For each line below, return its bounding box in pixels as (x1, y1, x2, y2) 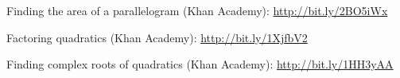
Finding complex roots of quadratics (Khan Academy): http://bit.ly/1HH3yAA (6, 56, 394, 72)
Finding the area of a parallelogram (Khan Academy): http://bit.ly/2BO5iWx (6, 2, 388, 18)
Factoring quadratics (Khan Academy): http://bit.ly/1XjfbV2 (6, 29, 308, 45)
